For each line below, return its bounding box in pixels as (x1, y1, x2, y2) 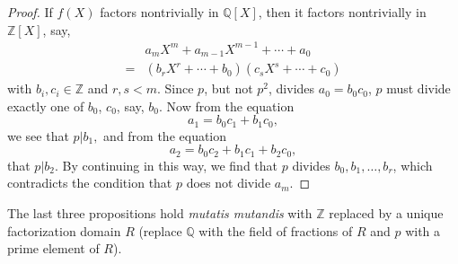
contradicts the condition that (7, 173, 172, 192)
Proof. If (7, 3, 53, 21)
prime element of (7, 239, 100, 258)
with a (405, 221, 441, 240)
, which (392, 155, 433, 174)
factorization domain (7, 221, 121, 240)
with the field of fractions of (198, 221, 353, 240)
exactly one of (7, 96, 84, 115)
